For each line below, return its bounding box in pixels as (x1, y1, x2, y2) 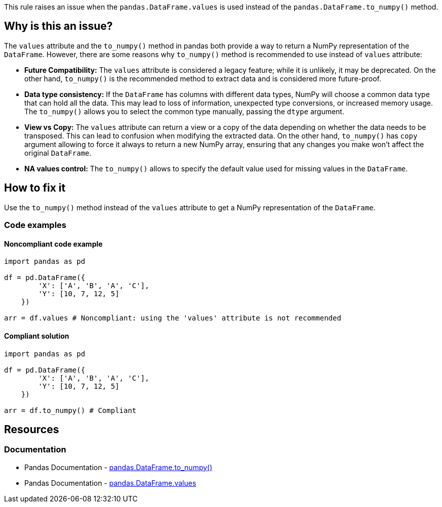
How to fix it (4, 181, 66, 195)
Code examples (4, 220, 67, 231)
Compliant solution (4, 331, 69, 340)
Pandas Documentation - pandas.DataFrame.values (24, 478, 196, 487)
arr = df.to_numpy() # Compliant (4, 406, 137, 414)
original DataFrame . (24, 148, 92, 157)
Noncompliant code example (4, 239, 103, 248)
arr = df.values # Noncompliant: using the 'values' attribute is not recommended (4, 314, 341, 322)
